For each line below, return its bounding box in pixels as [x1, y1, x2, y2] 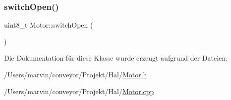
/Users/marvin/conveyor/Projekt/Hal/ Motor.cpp [4, 86, 154, 96]
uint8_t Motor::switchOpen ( [4, 20, 93, 30]
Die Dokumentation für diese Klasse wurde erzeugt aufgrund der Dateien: [4, 53, 228, 63]
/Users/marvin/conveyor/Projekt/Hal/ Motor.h [4, 69, 147, 79]
